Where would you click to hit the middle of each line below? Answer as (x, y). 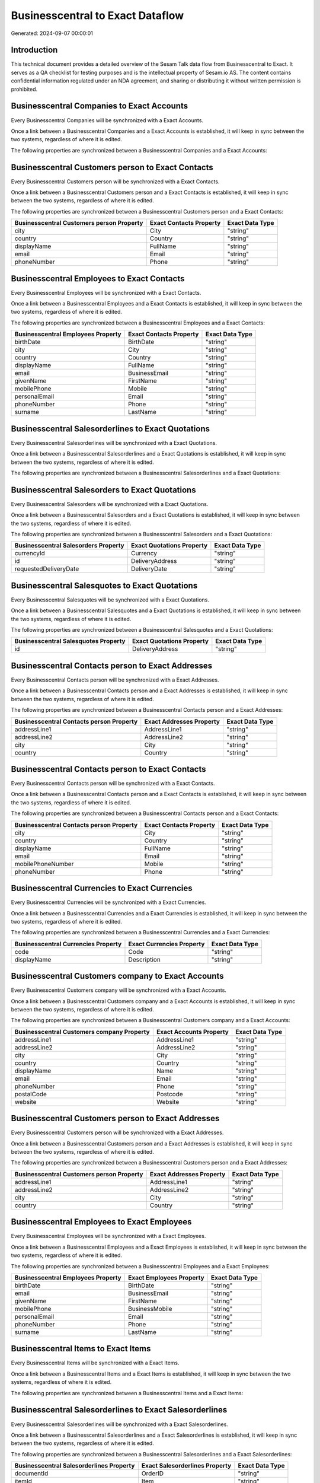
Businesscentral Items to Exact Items (81, 1349)
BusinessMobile (150, 1309)
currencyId (30, 553)
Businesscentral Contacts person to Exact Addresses (112, 665)
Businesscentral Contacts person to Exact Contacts (108, 769)
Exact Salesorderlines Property (186, 1466)
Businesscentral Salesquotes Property (70, 641)
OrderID (153, 1474)
